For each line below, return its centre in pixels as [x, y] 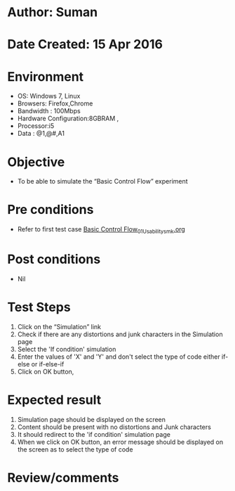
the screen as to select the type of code [75, 449]
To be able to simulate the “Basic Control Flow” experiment [102, 181]
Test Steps [39, 307]
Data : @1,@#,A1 [41, 134]
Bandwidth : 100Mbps [49, 111]
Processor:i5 [36, 126]
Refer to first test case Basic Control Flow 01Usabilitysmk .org [101, 230]
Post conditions [54, 259]
